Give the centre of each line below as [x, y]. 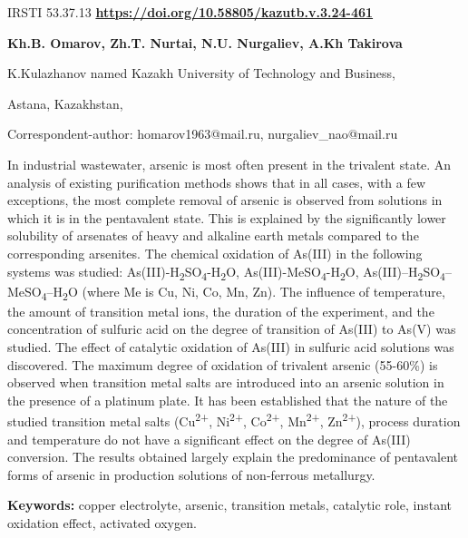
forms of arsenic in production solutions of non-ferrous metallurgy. [191, 474]
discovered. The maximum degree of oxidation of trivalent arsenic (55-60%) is [223, 364]
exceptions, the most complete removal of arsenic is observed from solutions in [225, 200]
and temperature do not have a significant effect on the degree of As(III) [209, 439]
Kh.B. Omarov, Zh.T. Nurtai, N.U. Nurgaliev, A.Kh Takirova [205, 42]
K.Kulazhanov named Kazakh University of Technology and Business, [201, 73]
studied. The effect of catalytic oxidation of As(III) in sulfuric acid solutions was [231, 346]
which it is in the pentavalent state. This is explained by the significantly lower [227, 217]
